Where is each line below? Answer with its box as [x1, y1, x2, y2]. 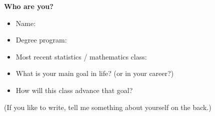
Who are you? [4, 1, 53, 11]
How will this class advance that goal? [15, 84, 133, 95]
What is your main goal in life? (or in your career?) [15, 68, 174, 78]
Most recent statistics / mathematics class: [15, 51, 147, 61]
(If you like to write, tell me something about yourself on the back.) [4, 101, 211, 112]
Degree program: [15, 34, 67, 45]
